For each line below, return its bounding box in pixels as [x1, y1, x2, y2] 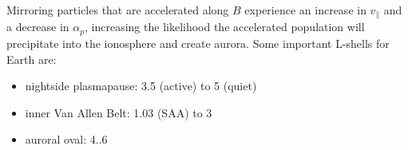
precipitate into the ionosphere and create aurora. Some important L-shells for [6, 34, 390, 51]
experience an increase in [244, 2, 366, 18]
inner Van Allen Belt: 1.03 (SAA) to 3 [25, 104, 212, 120]
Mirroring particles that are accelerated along [6, 2, 229, 18]
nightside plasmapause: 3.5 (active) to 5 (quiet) [25, 77, 257, 94]
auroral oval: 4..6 [25, 131, 108, 148]
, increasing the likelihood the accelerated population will [85, 18, 365, 35]
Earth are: [6, 50, 57, 67]
